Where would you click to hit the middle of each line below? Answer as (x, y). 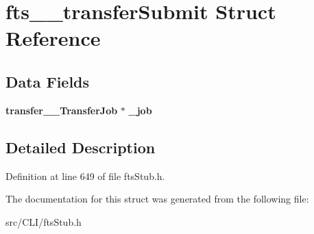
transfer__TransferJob (62, 110)
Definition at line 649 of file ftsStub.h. (85, 175)
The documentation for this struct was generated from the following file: (157, 199)
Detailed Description (81, 147)
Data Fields (48, 81)
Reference (53, 38)
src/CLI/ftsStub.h (44, 221)
